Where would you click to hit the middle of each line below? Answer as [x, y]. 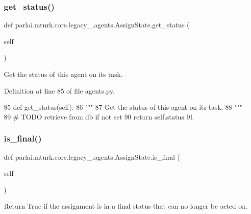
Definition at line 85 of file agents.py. [59, 90]
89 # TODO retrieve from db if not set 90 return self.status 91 [99, 116]
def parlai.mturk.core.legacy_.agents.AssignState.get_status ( [97, 25]
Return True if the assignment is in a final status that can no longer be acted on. [126, 206]
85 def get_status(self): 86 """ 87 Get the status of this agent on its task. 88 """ [123, 107]
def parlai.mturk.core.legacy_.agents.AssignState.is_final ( [92, 156]
